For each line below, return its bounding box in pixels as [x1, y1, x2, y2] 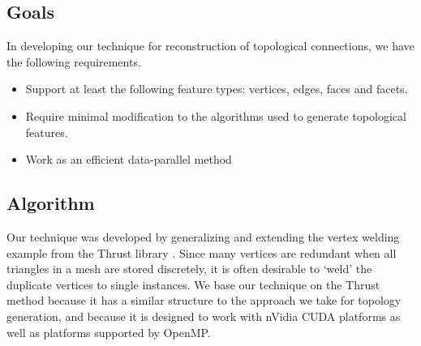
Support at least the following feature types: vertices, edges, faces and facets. [25, 80, 408, 97]
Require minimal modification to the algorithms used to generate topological [25, 107, 406, 124]
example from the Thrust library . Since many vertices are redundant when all [6, 244, 397, 261]
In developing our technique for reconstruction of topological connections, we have [6, 37, 415, 54]
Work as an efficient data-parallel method [25, 151, 232, 168]
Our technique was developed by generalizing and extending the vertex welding [6, 228, 400, 245]
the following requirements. [6, 53, 141, 70]
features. [25, 123, 68, 140]
